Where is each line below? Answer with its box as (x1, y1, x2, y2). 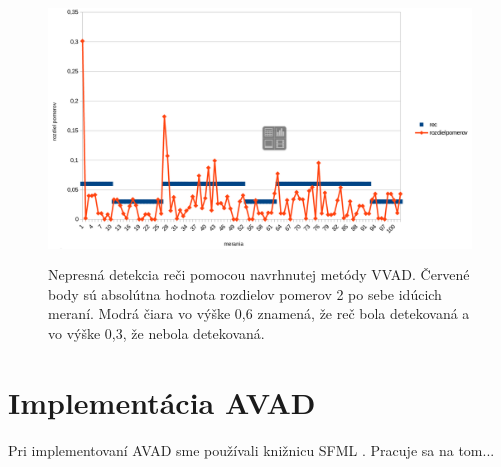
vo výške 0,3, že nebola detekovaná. (48, 322, 265, 343)
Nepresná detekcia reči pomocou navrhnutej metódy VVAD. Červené (48, 264, 470, 285)
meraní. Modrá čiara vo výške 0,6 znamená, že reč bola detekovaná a (48, 303, 470, 324)
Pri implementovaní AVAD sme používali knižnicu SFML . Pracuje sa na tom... (8, 439, 495, 460)
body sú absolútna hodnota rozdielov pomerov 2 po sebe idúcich (48, 283, 442, 304)
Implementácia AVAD (8, 381, 316, 422)
